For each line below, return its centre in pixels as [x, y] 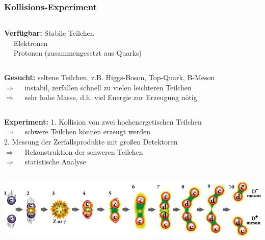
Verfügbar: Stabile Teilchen [49, 33]
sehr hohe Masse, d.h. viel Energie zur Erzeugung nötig [111, 97]
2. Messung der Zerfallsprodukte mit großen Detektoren [91, 141]
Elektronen [31, 43]
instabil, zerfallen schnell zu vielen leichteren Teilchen [108, 87]
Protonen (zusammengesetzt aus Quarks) [78, 53]
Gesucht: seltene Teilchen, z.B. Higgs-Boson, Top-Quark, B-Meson [110, 77]
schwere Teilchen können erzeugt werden [88, 131]
